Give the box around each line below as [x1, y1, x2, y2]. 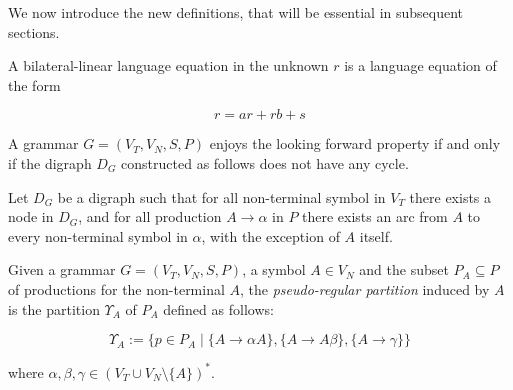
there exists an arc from [302, 206, 448, 227]
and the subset [359, 259, 449, 280]
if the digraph [8, 152, 92, 173]
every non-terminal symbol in [8, 225, 188, 246]
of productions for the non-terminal [8, 278, 225, 299]
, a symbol [242, 259, 306, 280]
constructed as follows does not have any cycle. [121, 152, 409, 173]
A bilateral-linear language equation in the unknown [8, 55, 329, 76]
